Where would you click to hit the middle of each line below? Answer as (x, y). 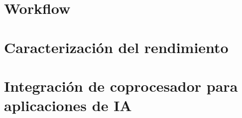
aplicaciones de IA (68, 105)
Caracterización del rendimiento (116, 47)
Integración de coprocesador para (121, 86)
